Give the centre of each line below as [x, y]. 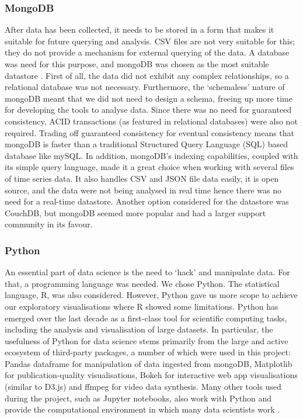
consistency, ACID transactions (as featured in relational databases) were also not [151, 121]
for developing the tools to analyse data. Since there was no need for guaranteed [148, 110]
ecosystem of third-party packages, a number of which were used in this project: [148, 352]
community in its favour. [49, 224]
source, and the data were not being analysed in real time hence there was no [143, 190]
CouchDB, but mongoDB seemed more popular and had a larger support [135, 212]
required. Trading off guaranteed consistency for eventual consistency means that [150, 132]
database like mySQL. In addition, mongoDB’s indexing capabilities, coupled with [151, 155]
